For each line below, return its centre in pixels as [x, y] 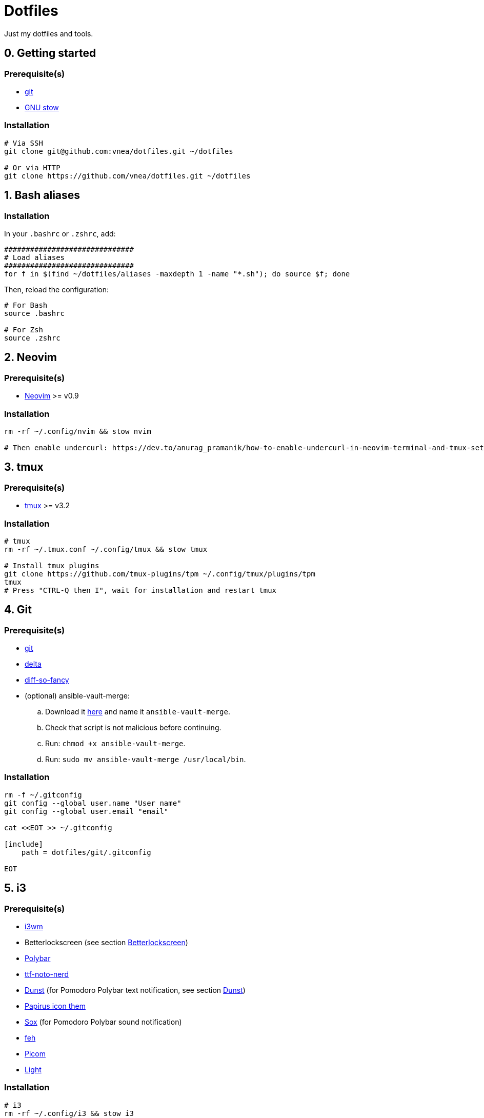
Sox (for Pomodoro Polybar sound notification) [103, 1022]
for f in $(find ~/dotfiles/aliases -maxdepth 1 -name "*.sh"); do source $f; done [177, 274]
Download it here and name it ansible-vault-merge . [138, 712]
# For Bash [26, 305]
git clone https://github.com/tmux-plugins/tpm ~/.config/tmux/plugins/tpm [160, 574]
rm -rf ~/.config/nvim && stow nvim [78, 431]
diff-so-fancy [47, 680]
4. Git [18, 610]
